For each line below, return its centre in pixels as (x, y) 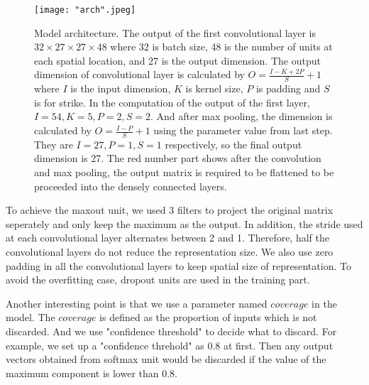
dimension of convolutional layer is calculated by (139, 74)
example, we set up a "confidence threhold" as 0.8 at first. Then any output (170, 345)
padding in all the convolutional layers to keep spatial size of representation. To (178, 265)
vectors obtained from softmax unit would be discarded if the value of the (166, 359)
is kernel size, (214, 88)
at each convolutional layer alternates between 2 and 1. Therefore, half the (167, 238)
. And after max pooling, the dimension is (241, 116)
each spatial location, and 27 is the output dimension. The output (177, 60)
